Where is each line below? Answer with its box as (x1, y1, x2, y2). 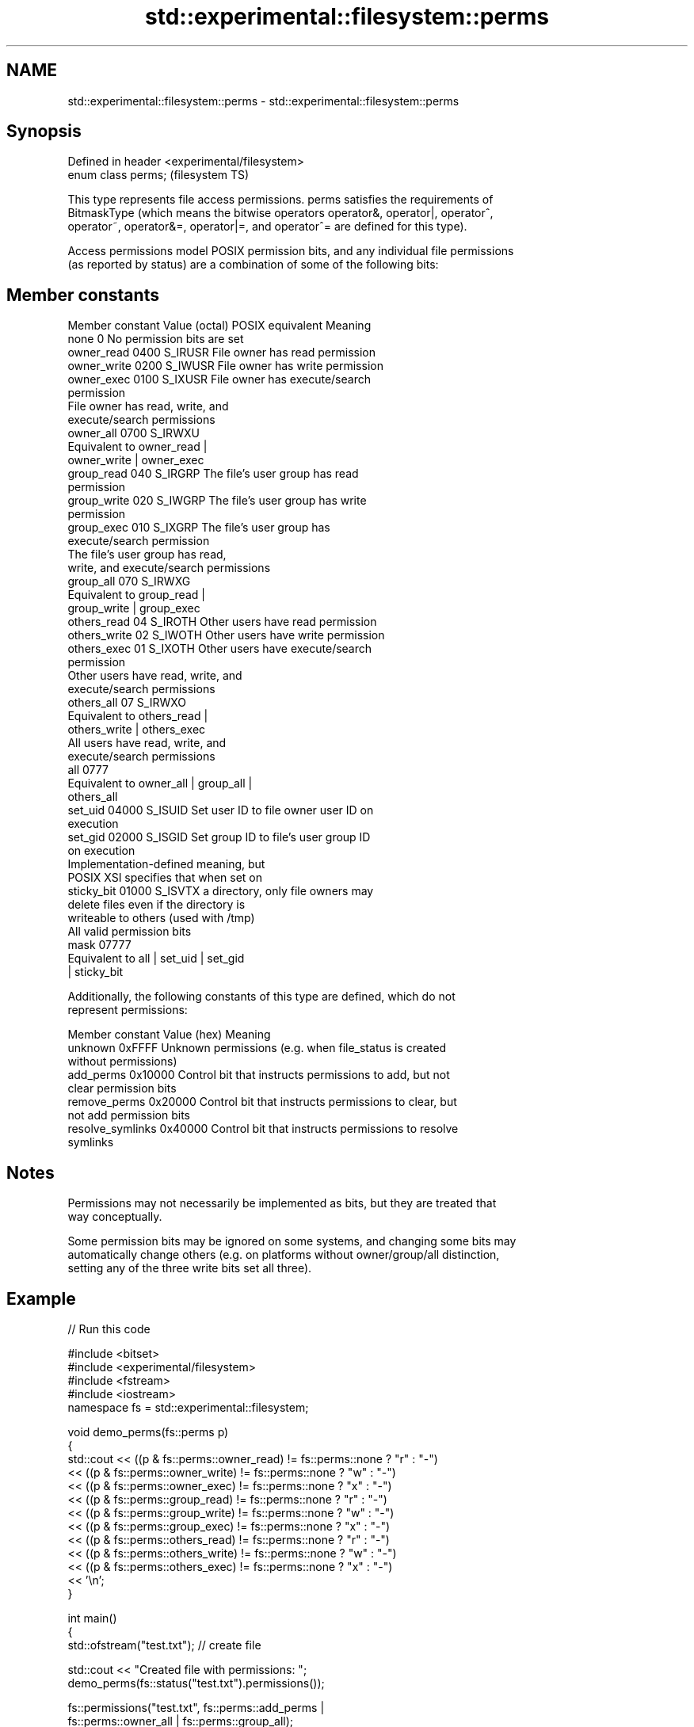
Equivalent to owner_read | (67, 440, 208, 454)
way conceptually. (67, 1210, 162, 1224)
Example (6, 1288, 76, 1309)
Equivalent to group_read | (67, 588, 205, 602)
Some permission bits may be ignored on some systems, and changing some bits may (67, 1234, 517, 1249)
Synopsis (6, 121, 82, 142)
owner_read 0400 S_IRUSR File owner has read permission (67, 345, 376, 360)
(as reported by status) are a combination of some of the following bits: (67, 257, 439, 272)
